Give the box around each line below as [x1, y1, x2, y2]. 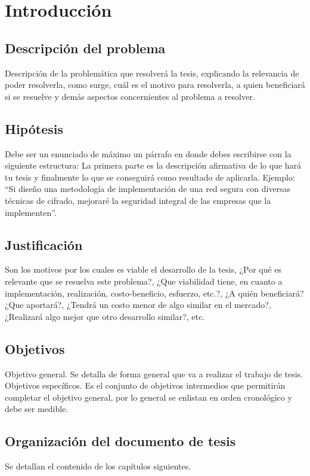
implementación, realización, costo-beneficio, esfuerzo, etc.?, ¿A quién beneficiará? [5, 286, 304, 299]
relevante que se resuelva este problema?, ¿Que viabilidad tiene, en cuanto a [5, 274, 283, 287]
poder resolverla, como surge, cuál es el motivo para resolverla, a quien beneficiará [5, 78, 305, 91]
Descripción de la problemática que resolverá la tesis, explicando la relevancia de [5, 66, 299, 79]
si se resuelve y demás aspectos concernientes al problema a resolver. [5, 90, 255, 102]
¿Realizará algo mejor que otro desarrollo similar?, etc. [5, 310, 205, 322]
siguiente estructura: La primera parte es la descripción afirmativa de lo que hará [5, 159, 302, 172]
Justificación [5, 235, 83, 254]
